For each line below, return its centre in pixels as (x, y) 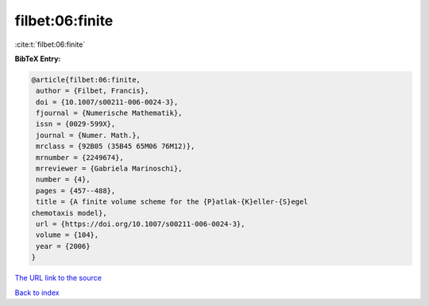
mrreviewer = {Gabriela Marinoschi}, (109, 169)
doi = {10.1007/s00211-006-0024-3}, (107, 102)
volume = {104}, (68, 235)
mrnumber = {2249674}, (80, 157)
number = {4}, (63, 180)
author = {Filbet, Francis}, (93, 91)
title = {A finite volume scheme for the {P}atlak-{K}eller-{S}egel (172, 202)
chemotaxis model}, (69, 213)
